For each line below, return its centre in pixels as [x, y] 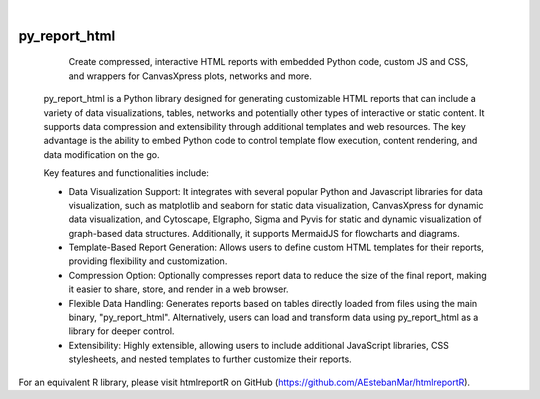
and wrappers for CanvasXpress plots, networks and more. [190, 76]
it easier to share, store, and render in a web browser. [178, 289]
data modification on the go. [101, 154]
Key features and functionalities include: [126, 173]
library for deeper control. [121, 331]
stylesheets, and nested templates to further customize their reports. [210, 359]
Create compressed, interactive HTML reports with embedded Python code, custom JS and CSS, [268, 62]
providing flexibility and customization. [148, 261]
